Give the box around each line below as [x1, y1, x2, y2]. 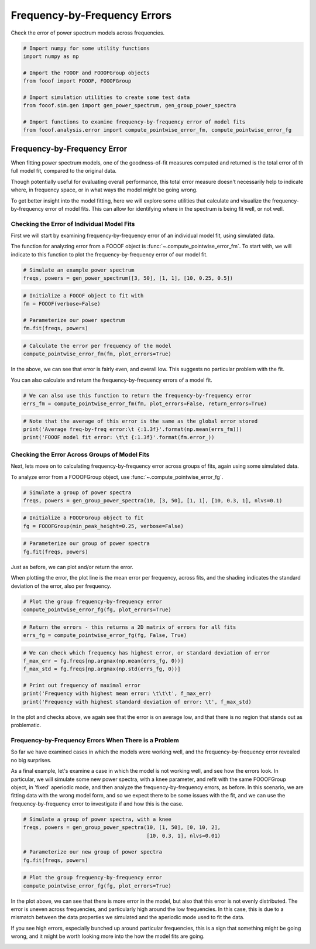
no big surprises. [11, 756, 52, 763]
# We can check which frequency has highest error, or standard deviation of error [23, 649, 270, 656]
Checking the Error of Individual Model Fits [11, 220, 135, 228]
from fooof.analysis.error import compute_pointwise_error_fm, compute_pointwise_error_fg [23, 126, 292, 133]
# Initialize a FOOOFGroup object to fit [23, 515, 144, 521]
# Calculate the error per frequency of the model [23, 342, 172, 349]
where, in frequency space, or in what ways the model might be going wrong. [11, 186, 198, 193]
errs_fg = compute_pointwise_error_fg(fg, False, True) [23, 632, 187, 638]
